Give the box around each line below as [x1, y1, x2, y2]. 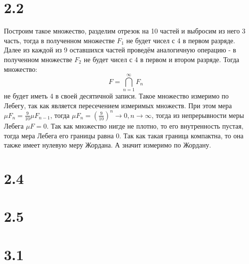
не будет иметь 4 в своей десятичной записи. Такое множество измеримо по [4, 91, 229, 101]
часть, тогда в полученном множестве [4, 35, 115, 45]
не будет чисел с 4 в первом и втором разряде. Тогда [83, 54, 239, 64]
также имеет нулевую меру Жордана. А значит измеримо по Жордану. [4, 140, 211, 150]
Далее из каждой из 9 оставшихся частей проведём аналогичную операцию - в [4, 45, 236, 55]
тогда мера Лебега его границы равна [4, 130, 114, 140]
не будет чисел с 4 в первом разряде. [126, 35, 235, 45]
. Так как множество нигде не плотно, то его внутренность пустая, [47, 120, 244, 131]
